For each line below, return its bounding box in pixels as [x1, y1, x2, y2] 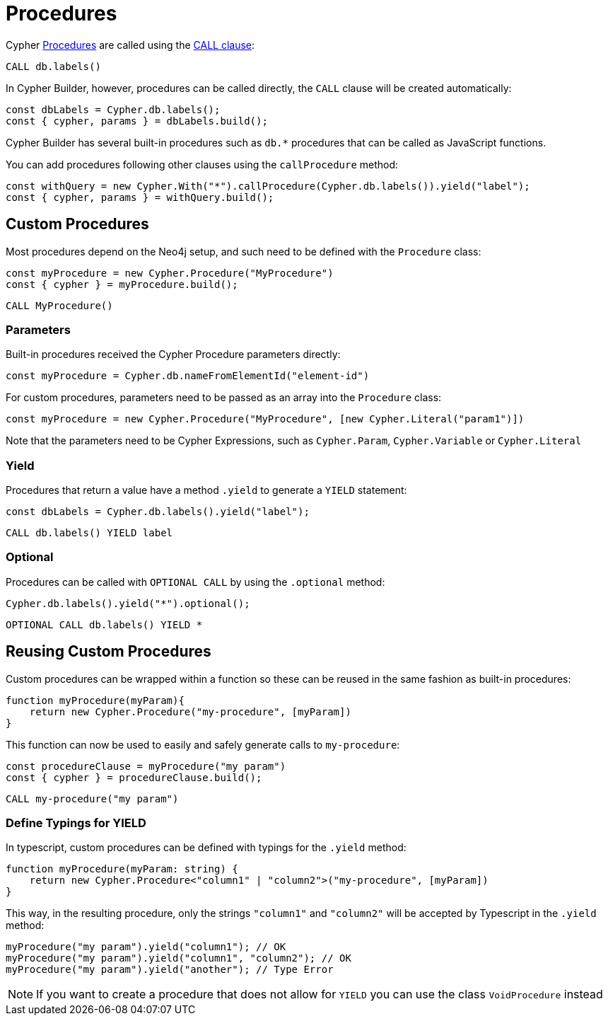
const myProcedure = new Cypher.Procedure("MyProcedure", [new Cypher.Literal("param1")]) [6, 413, 525, 425]
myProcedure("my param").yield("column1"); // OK [6, 941, 286, 953]
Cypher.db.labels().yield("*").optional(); [6, 597, 250, 609]
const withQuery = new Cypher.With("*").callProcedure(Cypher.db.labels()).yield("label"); [6, 180, 530, 192]
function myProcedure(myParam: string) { [6, 863, 238, 875]
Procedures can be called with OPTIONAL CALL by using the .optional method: [6, 575, 385, 588]
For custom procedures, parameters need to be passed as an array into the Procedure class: [6, 391, 442, 404]
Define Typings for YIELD [6, 816, 146, 831]
